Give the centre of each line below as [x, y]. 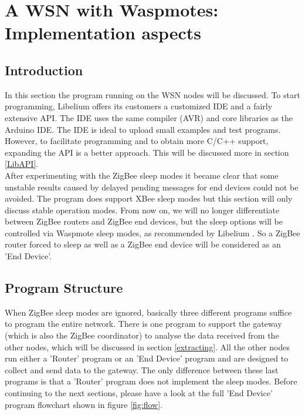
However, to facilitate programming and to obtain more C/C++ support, [137, 141]
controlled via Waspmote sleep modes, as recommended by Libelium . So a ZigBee [152, 232]
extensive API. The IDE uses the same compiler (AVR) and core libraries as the [149, 117]
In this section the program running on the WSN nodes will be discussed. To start [152, 94]
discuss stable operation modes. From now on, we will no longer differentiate [142, 210]
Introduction [44, 70]
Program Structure [64, 288]
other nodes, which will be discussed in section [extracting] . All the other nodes [147, 347]
